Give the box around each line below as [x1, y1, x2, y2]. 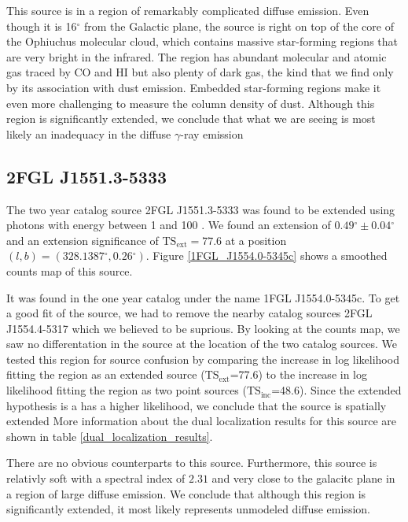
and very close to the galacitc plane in [211, 470, 395, 487]
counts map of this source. [6, 262, 133, 279]
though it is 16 [6, 17, 77, 34]
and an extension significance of [6, 231, 159, 248]
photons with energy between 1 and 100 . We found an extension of [6, 217, 331, 233]
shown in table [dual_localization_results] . [6, 428, 213, 444]
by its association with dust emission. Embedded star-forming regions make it [6, 79, 381, 95]
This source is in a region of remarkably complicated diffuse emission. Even [6, 2, 369, 18]
